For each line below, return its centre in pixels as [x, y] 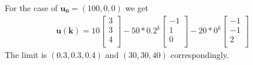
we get [137, 8]
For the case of [31, 8]
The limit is [26, 54]
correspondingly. [200, 54]
